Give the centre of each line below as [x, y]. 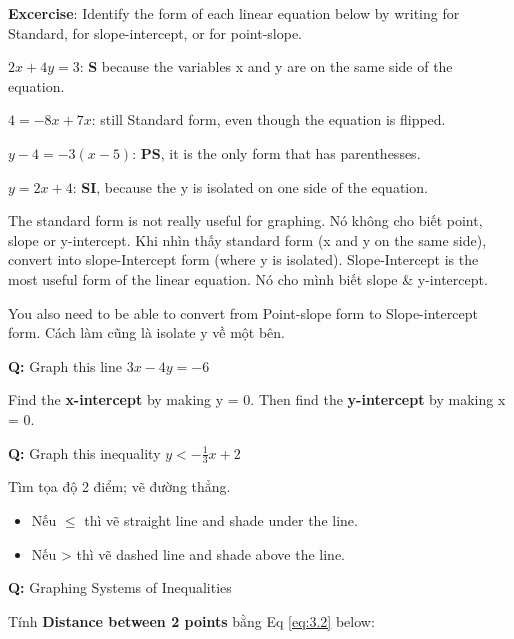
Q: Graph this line [65, 365]
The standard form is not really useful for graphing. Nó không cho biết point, [245, 220]
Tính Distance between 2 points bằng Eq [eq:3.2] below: [191, 620]
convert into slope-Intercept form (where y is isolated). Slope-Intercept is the [243, 259]
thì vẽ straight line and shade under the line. [221, 519]
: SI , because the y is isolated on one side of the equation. [250, 186]
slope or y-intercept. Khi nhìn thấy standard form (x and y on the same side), [247, 239]
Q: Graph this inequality [84, 452]
